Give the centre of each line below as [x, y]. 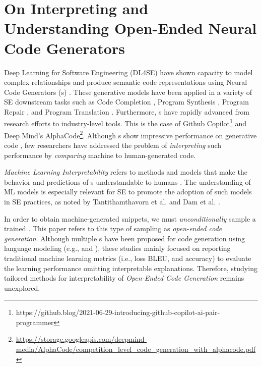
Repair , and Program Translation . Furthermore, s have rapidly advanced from [127, 111]
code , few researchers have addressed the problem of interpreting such [113, 145]
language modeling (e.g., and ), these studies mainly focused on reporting [117, 248]
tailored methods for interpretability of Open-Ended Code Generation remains [124, 278]
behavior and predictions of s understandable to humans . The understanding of [127, 181]
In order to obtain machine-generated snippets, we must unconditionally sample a [130, 218]
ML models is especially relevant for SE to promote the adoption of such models [128, 192]
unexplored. [22, 287]
